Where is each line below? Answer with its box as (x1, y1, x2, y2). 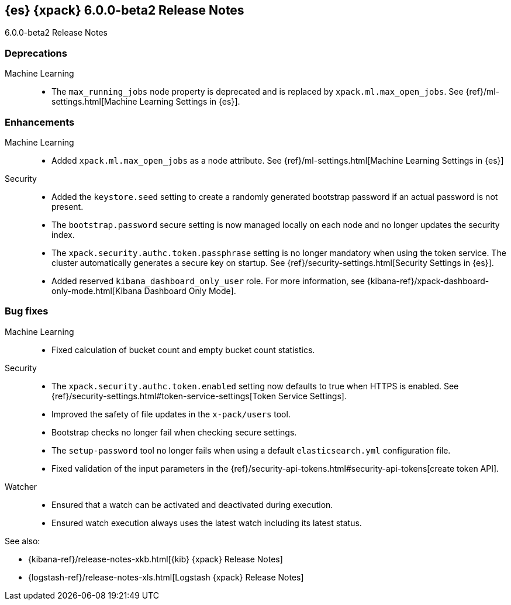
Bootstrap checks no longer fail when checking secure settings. (51, 427, 297, 437)
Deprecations (5, 47, 67, 59)
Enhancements (5, 116, 75, 128)
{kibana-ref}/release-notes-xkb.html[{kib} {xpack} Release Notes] (28, 554, 283, 564)
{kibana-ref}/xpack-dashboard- (367, 275, 489, 286)
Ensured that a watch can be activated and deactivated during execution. (51, 499, 333, 510)
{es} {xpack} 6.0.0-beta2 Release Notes (5, 3, 244, 18)
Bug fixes (5, 305, 49, 317)
